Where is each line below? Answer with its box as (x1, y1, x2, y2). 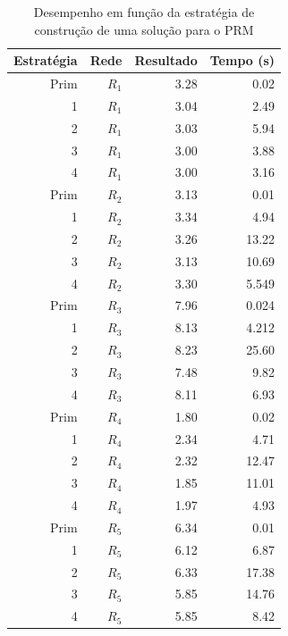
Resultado (134, 51, 198, 70)
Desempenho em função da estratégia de (33, 3, 255, 21)
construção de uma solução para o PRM (34, 20, 254, 38)
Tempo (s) (209, 51, 275, 70)
